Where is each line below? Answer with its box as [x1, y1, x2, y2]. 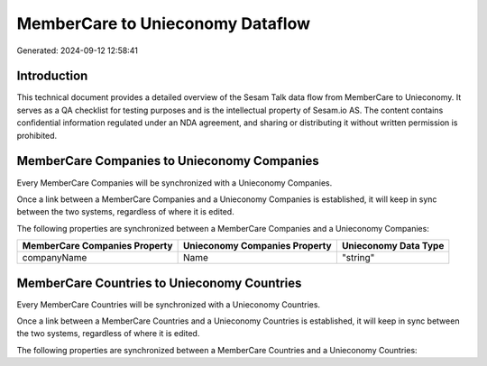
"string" [341, 252, 375, 264]
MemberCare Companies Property [22, 240, 173, 252]
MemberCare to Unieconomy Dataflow [16, 14, 311, 33]
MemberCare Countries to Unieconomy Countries [16, 275, 302, 290]
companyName [22, 252, 87, 264]
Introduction [16, 69, 88, 84]
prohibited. [16, 130, 58, 141]
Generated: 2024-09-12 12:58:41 [16, 45, 139, 56]
